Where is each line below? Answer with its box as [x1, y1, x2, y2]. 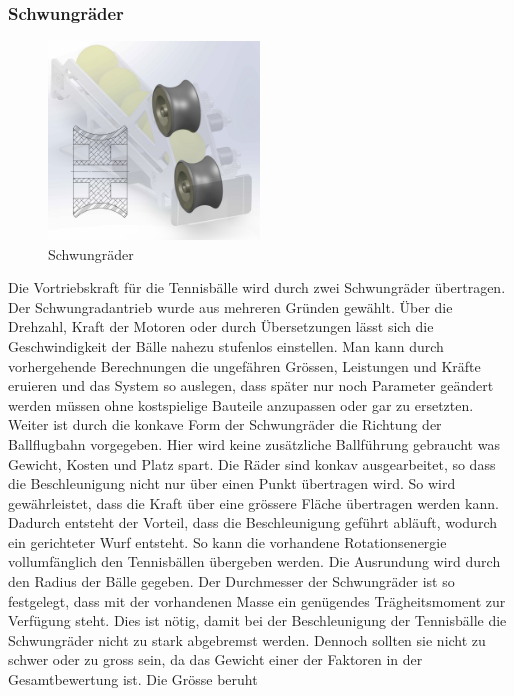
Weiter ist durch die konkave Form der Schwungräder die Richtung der [8, 414, 442, 435]
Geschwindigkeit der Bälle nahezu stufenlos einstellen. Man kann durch [8, 335, 444, 356]
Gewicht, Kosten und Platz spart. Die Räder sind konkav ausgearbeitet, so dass [8, 453, 496, 474]
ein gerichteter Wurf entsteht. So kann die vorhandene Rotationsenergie [8, 531, 447, 552]
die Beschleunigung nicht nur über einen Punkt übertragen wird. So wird [8, 473, 456, 494]
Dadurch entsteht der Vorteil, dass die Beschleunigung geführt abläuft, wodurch [8, 512, 497, 533]
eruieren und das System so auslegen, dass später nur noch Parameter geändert [8, 375, 494, 396]
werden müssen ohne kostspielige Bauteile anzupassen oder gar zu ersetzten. [8, 394, 474, 415]
